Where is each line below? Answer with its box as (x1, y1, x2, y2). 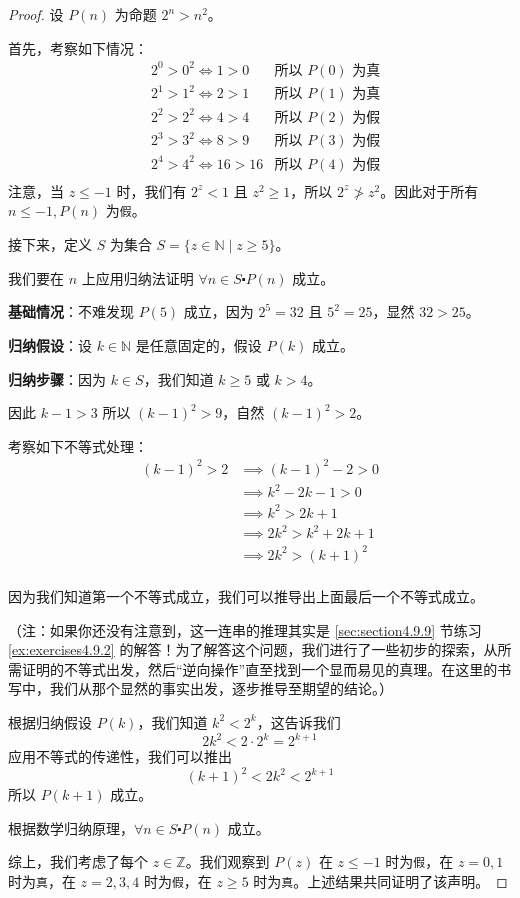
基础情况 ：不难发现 (8, 301, 134, 322)
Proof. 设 (8, 4, 64, 24)
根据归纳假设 (8, 711, 92, 732)
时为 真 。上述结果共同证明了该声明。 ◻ (253, 870, 508, 891)
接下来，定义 (8, 234, 92, 255)
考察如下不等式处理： (8, 435, 148, 456)
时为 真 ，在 (8, 870, 76, 891)
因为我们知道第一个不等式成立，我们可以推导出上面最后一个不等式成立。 (8, 585, 484, 606)
